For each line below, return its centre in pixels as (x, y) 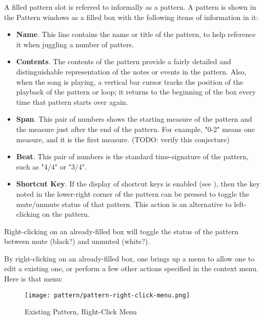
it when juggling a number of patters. (75, 44)
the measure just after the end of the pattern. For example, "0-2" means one (136, 129)
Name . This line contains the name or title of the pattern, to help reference (136, 34)
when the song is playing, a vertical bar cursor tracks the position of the (130, 81)
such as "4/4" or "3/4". (52, 166)
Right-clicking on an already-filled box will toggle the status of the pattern (121, 231)
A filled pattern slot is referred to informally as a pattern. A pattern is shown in (130, 7)
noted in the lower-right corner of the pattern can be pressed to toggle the (133, 193)
